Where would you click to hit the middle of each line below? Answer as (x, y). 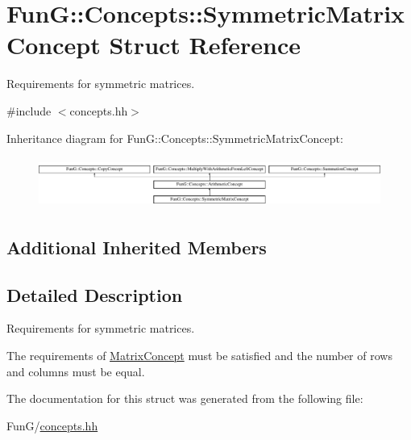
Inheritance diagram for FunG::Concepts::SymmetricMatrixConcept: (175, 138)
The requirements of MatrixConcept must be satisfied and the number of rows (199, 356)
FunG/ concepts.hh (52, 425)
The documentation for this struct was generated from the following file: (185, 398)
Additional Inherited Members (137, 247)
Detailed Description (95, 294)
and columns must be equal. (76, 371)
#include (29, 110)
